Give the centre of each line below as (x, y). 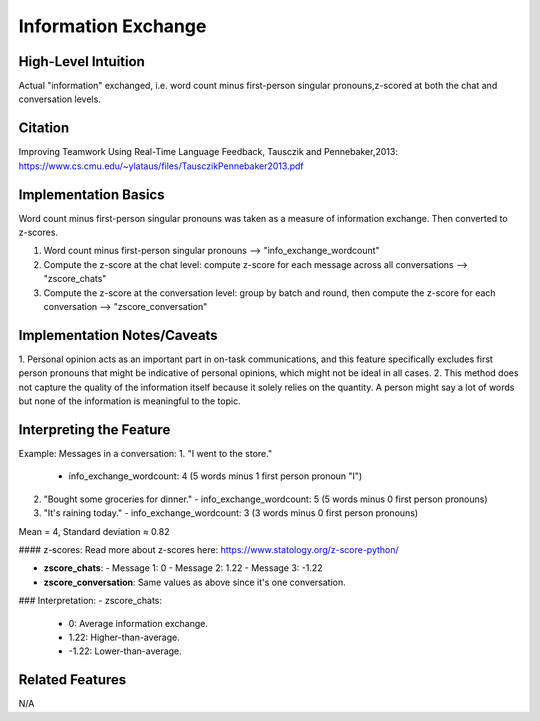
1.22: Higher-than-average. (124, 637)
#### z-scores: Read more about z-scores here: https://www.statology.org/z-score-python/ (208, 549)
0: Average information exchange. (138, 623)
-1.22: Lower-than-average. (125, 651)
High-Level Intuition (81, 61)
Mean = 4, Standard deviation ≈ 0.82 (94, 531)
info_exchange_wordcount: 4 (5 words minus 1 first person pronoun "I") (215, 476)
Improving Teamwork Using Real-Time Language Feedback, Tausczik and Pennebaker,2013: (208, 152)
